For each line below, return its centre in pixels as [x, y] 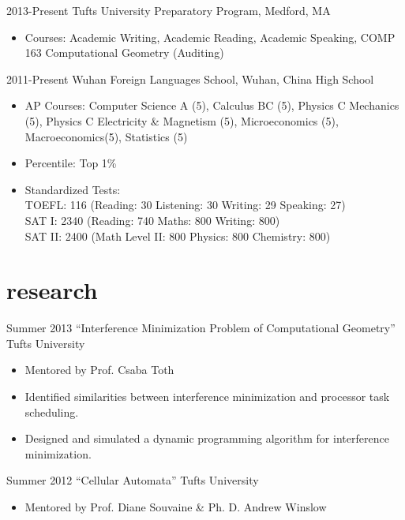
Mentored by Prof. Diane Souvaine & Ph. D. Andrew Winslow [176, 507]
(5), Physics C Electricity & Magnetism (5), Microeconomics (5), [182, 120]
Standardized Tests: [73, 189]
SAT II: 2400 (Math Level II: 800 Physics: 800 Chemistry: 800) [178, 236]
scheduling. [52, 412]
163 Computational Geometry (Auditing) [124, 52]
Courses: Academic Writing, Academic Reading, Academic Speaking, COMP [210, 37]
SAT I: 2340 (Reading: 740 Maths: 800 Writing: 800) [152, 220]
